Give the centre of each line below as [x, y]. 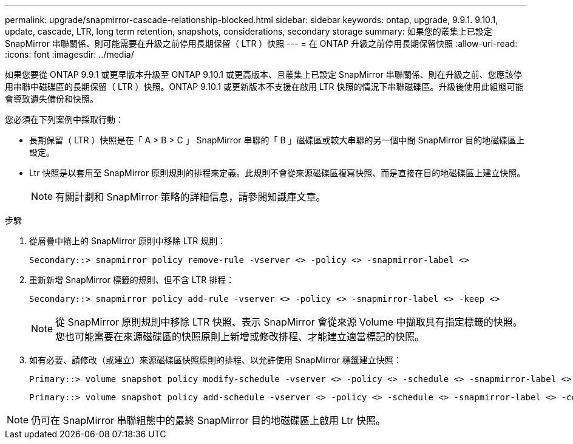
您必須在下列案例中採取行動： [64, 119]
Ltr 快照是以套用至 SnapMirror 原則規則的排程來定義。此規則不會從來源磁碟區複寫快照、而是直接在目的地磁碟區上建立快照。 [277, 173]
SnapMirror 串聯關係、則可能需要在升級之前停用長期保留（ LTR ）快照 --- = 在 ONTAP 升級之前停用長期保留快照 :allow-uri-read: [261, 43]
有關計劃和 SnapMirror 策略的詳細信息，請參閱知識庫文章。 [191, 197]
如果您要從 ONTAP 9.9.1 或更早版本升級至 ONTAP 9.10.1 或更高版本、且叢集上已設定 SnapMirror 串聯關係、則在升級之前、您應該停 [263, 74]
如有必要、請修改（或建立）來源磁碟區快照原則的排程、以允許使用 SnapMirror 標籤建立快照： [215, 360]
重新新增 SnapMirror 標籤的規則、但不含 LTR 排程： [132, 280]
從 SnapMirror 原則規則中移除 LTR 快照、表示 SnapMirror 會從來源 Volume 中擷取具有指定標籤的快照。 [289, 322]
